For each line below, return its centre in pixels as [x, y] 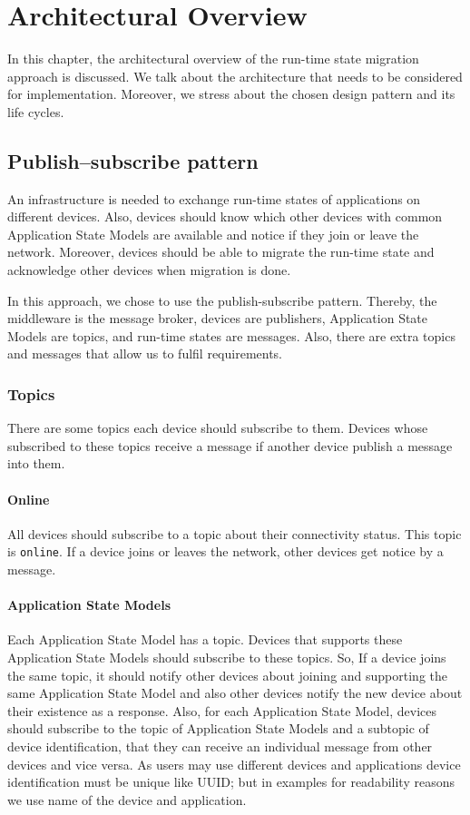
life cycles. [36, 111]
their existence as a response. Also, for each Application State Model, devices [222, 710]
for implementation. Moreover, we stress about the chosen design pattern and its [231, 94]
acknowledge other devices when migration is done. [149, 270]
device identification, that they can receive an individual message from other [220, 746]
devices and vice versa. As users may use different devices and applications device [234, 764]
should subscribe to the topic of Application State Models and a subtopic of [218, 728]
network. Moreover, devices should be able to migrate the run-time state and [221, 252]
